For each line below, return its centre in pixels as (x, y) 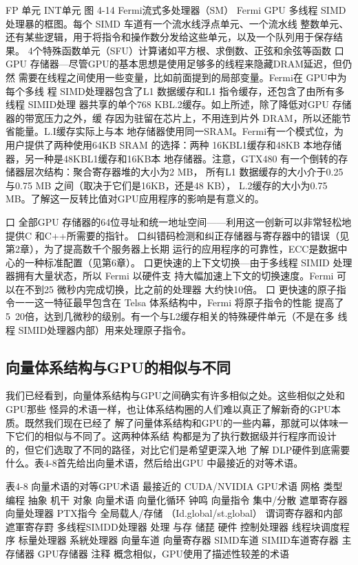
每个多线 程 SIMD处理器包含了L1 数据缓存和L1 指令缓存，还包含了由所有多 (175, 90)
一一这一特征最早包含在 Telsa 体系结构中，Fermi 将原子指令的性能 (163, 302)
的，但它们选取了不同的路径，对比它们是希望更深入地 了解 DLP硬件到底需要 (178, 449)
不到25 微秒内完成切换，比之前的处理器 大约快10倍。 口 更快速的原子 (180, 289)
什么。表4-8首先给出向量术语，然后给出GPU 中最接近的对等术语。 (155, 463)
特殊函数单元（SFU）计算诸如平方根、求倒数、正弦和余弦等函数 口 (193, 50)
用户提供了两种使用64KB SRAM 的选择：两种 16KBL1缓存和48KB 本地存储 (174, 144)
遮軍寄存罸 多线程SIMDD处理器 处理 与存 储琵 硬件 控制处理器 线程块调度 (173, 526)
